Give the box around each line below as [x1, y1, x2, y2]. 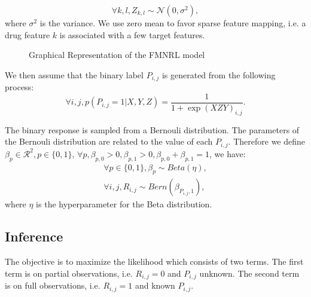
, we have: [209, 147, 246, 160]
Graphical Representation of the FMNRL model [29, 48, 205, 61]
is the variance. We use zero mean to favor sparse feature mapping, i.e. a [39, 17, 306, 29]
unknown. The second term [199, 267, 300, 279]
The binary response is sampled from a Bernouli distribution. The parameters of [5, 123, 300, 136]
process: [5, 81, 34, 93]
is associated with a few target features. [59, 28, 205, 41]
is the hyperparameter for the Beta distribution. [36, 198, 212, 210]
